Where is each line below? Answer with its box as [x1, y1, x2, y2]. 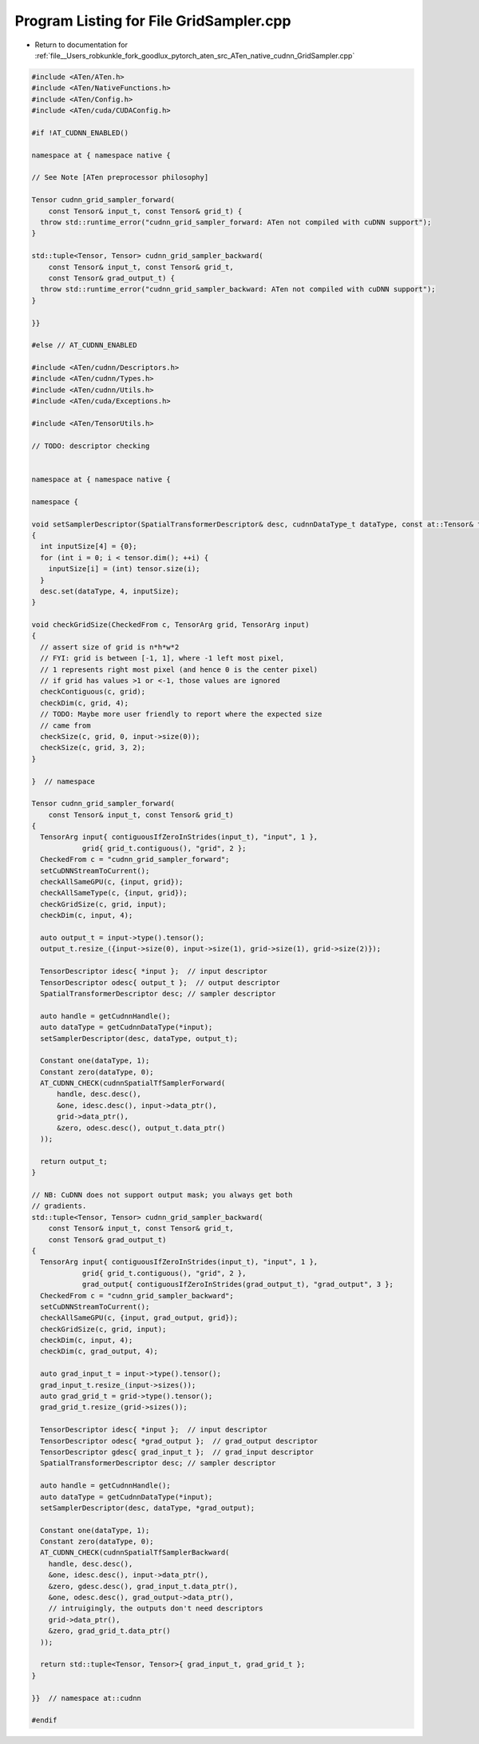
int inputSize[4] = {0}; [40, 542, 137, 551]
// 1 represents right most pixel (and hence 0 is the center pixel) [40, 665, 319, 674]
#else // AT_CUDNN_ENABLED [31, 340, 137, 350]
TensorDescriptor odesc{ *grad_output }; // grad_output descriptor [40, 1436, 319, 1445]
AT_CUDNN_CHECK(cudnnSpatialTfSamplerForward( [40, 1079, 226, 1088]
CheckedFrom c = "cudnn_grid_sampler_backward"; [40, 1291, 235, 1300]
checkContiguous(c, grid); [40, 687, 146, 697]
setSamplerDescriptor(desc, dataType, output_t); [40, 1034, 239, 1043]
